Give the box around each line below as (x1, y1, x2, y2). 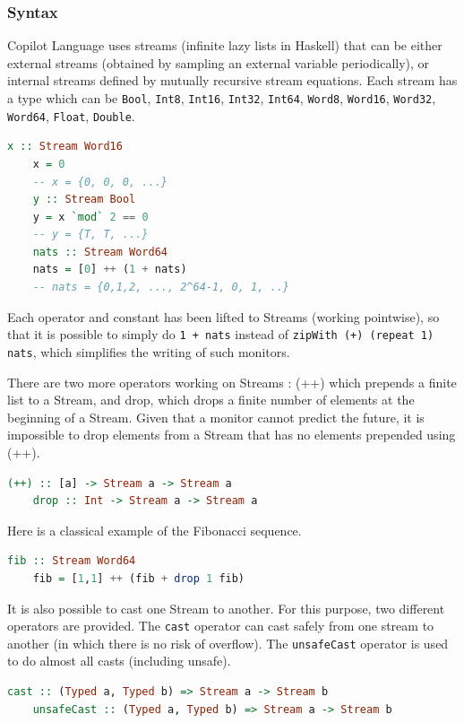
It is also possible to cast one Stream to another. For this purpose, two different (7, 598, 445, 617)
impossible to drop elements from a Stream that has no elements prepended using (7, 425, 456, 444)
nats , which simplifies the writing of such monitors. (7, 342, 290, 361)
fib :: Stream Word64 (7, 554, 136, 568)
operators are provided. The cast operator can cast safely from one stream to (7, 616, 434, 635)
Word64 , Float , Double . (7, 106, 135, 125)
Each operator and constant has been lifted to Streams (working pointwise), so (7, 307, 440, 326)
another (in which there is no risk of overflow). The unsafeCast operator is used (7, 633, 449, 652)
